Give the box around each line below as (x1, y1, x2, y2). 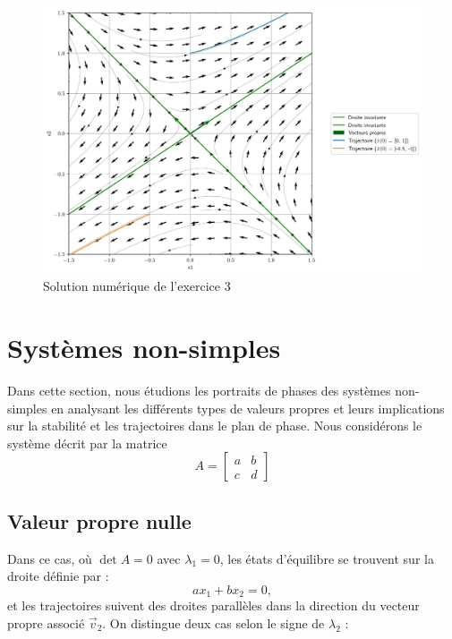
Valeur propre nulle (7, 507, 192, 534)
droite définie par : (7, 567, 109, 585)
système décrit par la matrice (7, 433, 167, 452)
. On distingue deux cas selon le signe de (102, 613, 325, 632)
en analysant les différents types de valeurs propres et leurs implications (51, 398, 445, 417)
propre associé (7, 613, 85, 632)
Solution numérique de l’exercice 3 (43, 277, 231, 295)
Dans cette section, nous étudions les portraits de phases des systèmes (7, 381, 391, 400)
